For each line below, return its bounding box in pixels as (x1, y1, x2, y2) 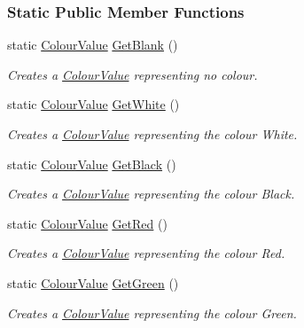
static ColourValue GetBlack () (7, 154, 176, 173)
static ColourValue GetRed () (7, 214, 168, 232)
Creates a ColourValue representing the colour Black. (7, 184, 295, 203)
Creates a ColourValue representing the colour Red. (7, 244, 285, 262)
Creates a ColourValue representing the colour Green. (7, 303, 297, 322)
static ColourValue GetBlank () (7, 35, 178, 54)
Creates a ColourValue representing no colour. (7, 65, 258, 83)
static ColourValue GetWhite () (7, 95, 180, 113)
